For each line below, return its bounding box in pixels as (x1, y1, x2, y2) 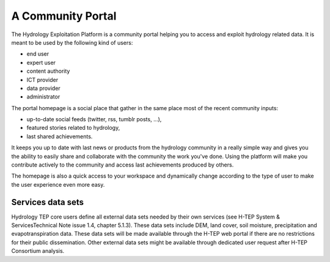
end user (26, 50, 50, 58)
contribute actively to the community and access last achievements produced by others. (11, 161, 234, 168)
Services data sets (11, 196, 84, 208)
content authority (26, 67, 70, 75)
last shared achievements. (26, 132, 93, 140)
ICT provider (26, 76, 58, 83)
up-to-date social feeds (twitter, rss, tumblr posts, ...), (26, 116, 162, 123)
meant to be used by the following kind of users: (11, 39, 133, 46)
